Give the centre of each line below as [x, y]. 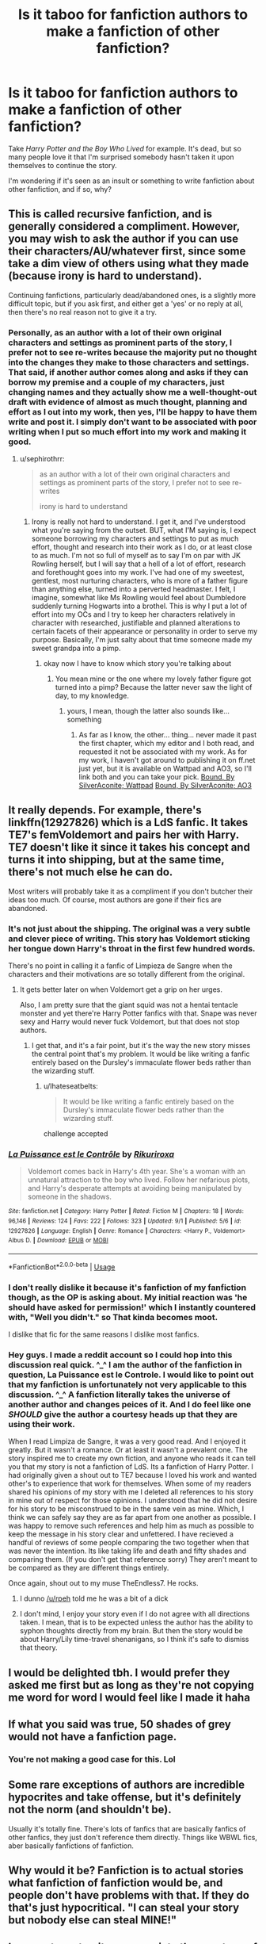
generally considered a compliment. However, [124, 226]
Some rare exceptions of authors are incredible [127, 1785]
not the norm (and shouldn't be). [90, 1810]
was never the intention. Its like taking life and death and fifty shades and [127, 1551]
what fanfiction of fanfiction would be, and [116, 1883]
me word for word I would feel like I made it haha [129, 1697]
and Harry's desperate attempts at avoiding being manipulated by [135, 1188]
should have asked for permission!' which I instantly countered [132, 1307]
